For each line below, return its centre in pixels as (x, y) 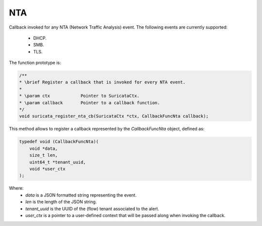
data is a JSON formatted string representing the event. (81, 195)
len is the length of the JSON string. (61, 202)
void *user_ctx (47, 169)
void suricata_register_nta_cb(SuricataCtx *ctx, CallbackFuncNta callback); (114, 116)
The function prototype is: (35, 63)
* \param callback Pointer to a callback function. (90, 103)
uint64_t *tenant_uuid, (57, 162)
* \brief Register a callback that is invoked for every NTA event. (102, 82)
